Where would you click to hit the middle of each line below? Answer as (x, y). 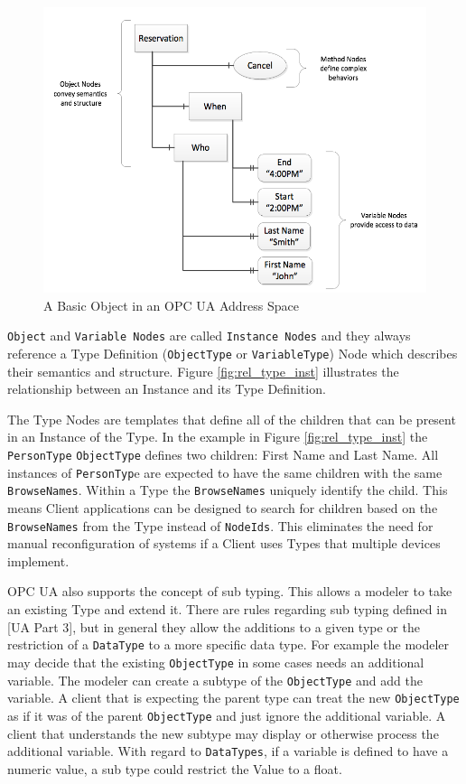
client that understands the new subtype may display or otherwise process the (223, 733)
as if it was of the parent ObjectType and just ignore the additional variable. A (227, 715)
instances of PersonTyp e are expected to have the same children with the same (225, 472)
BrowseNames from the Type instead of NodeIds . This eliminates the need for (220, 525)
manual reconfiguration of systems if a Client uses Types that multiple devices (224, 543)
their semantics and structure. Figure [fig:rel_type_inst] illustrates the (203, 371)
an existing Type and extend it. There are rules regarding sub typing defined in (227, 609)
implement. (38, 560)
